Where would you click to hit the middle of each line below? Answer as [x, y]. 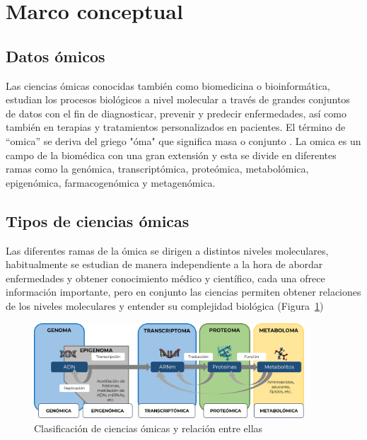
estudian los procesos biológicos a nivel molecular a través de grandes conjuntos [178, 99]
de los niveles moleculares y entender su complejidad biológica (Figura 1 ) [165, 305]
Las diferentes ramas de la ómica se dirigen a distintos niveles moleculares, [167, 250]
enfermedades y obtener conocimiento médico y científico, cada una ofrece [165, 278]
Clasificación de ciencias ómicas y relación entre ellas [148, 428]
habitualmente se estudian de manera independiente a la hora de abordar [164, 264]
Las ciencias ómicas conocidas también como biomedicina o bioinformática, [168, 85]
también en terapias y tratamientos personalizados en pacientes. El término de [176, 127]
